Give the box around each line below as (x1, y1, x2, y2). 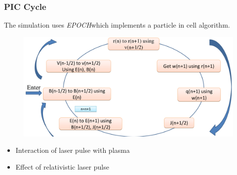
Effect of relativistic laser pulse (15, 162, 109, 172)
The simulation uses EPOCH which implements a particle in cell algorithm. (4, 20, 230, 30)
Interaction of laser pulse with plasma (15, 145, 130, 155)
